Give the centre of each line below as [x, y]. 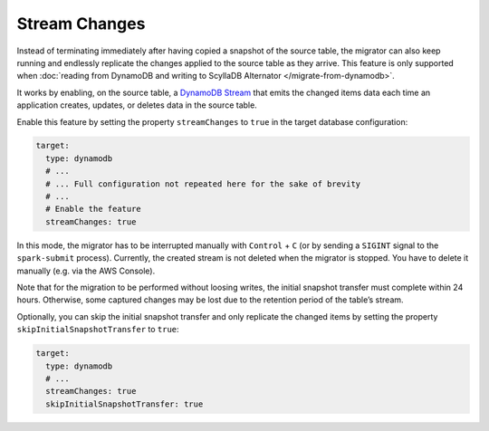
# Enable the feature [94, 209]
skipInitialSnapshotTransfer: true [125, 404]
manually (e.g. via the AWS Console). [86, 271]
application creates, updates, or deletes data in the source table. [137, 105]
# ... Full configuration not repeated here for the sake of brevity [203, 184]
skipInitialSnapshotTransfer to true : [98, 330]
